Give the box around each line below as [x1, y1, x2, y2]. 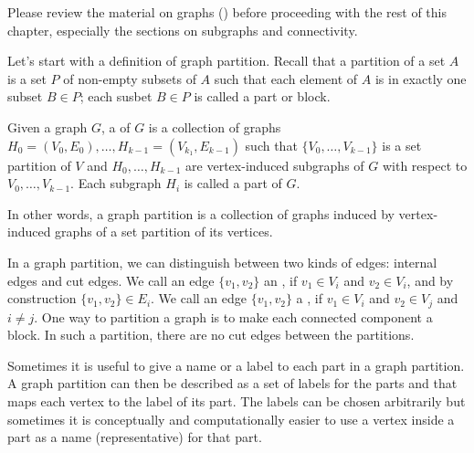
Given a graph [7, 117, 88, 136]
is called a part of [184, 174, 282, 193]
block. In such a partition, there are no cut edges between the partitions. [7, 325, 415, 344]
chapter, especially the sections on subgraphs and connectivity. [7, 20, 358, 39]
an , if [263, 270, 298, 290]
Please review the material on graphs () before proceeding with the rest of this [7, 3, 447, 21]
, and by [406, 270, 454, 290]
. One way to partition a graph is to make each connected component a [34, 307, 433, 326]
